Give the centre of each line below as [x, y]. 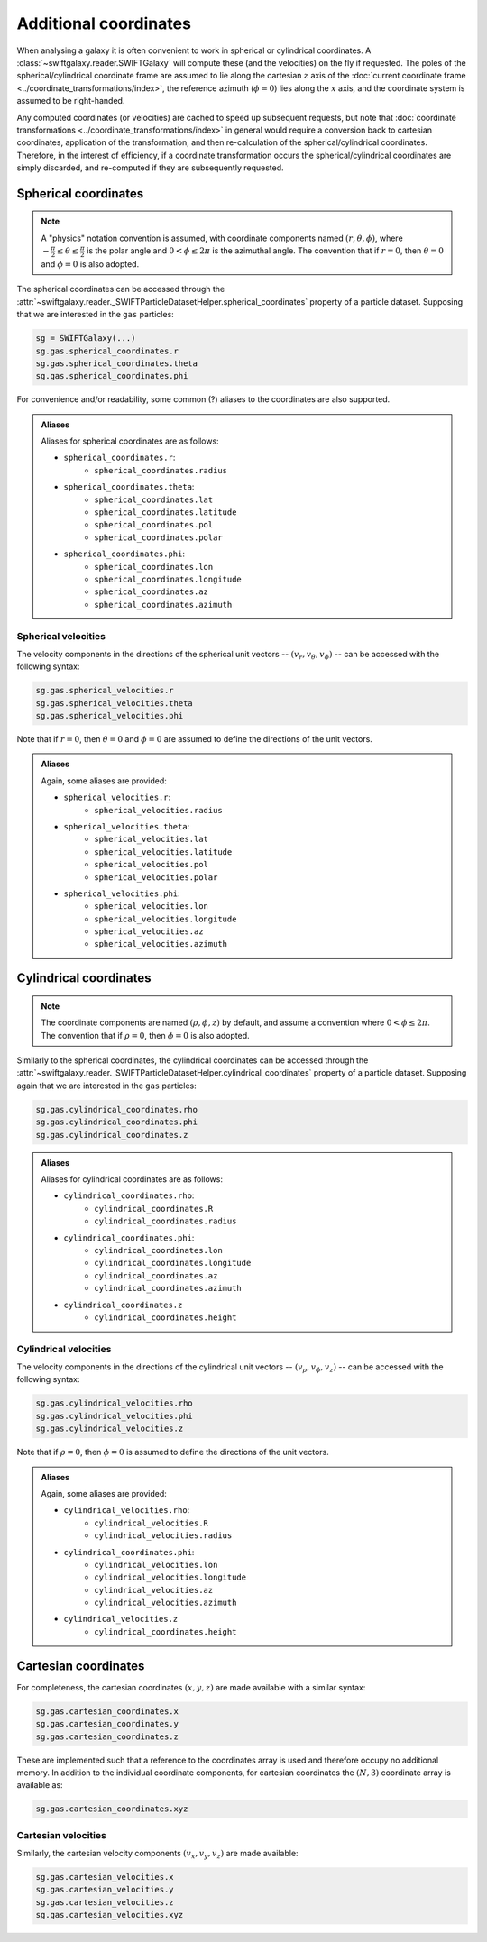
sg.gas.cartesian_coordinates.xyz [112, 1809]
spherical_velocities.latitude [163, 852]
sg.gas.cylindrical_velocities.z [110, 1429]
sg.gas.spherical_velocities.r [105, 691]
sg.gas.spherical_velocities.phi [110, 716]
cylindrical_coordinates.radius [165, 1221]
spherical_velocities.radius [158, 810]
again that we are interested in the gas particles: [107, 1086]
